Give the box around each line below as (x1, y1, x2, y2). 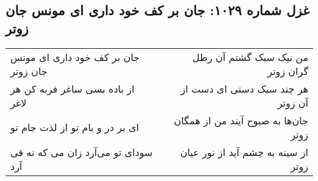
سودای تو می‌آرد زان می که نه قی (10, 144, 153, 159)
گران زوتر (267, 63, 308, 78)
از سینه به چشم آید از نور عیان (180, 144, 308, 159)
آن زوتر (277, 95, 308, 110)
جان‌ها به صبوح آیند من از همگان (173, 113, 308, 127)
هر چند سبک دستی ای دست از (181, 81, 308, 96)
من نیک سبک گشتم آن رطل (192, 49, 308, 64)
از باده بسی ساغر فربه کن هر (10, 81, 135, 96)
